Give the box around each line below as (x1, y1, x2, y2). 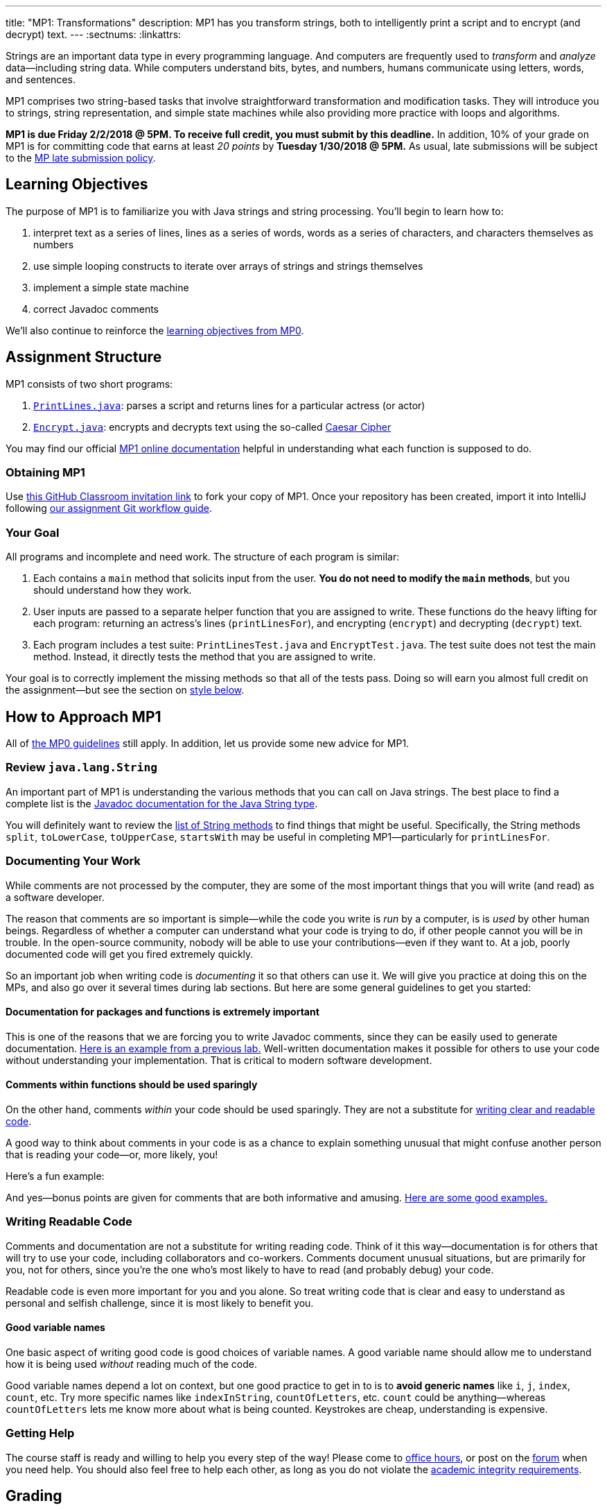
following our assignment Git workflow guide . (6, 502, 212, 515)
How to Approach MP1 (6, 707, 161, 726)
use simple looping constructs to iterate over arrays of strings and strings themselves (33, 259, 423, 272)
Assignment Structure (6, 348, 162, 366)
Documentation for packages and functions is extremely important (6, 1006, 319, 1018)
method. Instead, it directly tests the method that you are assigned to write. (33, 651, 376, 663)
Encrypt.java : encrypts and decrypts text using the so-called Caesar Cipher (33, 420, 392, 433)
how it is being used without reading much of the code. (6, 1357, 257, 1370)
